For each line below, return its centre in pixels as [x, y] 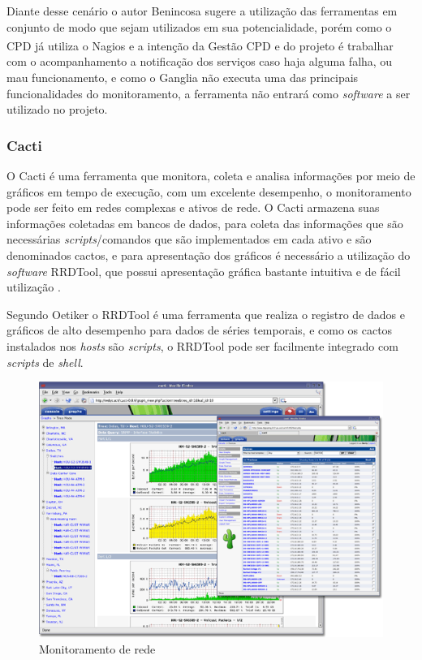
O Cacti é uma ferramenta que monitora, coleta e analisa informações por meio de [211, 176]
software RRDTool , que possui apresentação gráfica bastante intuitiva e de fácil [204, 271]
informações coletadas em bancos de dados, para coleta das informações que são [205, 223]
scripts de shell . [45, 362]
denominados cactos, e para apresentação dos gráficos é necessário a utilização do [209, 255]
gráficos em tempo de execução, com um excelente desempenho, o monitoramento [209, 191]
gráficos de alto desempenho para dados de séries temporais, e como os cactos [200, 330]
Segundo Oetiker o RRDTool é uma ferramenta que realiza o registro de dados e [206, 314]
